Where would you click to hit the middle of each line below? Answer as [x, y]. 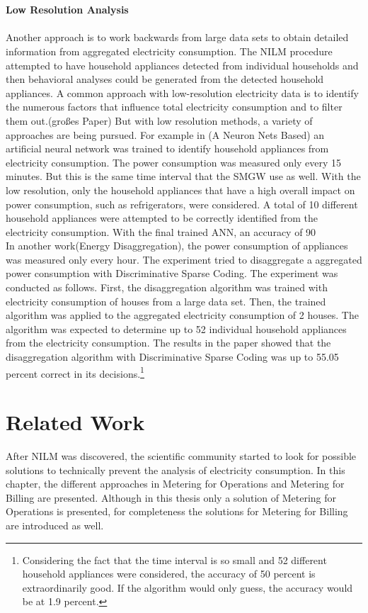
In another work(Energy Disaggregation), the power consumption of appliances [177, 246]
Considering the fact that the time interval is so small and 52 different [174, 559]
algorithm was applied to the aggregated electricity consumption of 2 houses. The [182, 315]
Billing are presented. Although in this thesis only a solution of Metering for [171, 497]
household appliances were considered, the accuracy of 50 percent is [169, 574]
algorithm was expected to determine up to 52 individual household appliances [176, 328]
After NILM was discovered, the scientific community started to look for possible [181, 456]
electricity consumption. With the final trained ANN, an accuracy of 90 [161, 231]
